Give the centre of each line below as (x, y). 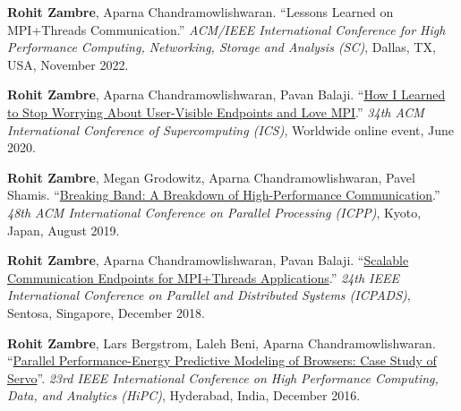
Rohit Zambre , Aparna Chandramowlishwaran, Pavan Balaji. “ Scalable (208, 260)
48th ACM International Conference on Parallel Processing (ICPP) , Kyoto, (214, 212)
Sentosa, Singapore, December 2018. (106, 312)
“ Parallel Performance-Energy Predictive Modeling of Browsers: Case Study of (222, 360)
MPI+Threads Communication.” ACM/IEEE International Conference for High (226, 29)
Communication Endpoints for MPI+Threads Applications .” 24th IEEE (203, 277)
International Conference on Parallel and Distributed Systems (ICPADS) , (209, 295)
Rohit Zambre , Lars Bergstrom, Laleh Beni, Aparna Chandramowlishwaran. (222, 342)
